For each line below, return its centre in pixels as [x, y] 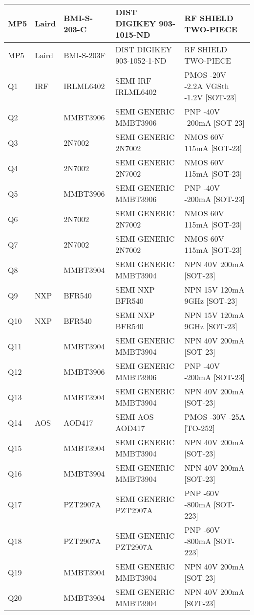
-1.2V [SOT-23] [210, 97]
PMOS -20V [205, 75]
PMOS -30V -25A [215, 417]
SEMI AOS [135, 417]
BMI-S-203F [85, 55]
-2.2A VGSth [207, 86]
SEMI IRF [133, 80]
